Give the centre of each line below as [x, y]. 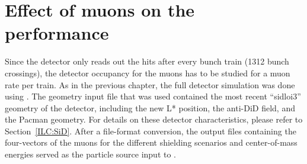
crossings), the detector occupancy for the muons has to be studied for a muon [148, 73]
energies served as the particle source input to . [90, 154]
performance [57, 33]
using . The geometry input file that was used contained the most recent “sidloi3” [153, 96]
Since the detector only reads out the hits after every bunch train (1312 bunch [147, 61]
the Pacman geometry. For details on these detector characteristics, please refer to [154, 119]
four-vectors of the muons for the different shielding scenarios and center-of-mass [151, 142]
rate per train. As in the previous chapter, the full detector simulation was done [150, 84]
